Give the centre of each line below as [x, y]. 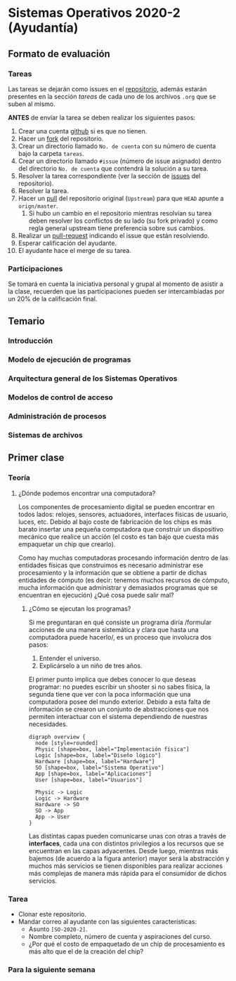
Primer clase [36, 458]
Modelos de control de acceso [60, 397]
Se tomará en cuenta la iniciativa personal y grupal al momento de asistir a [116, 284]
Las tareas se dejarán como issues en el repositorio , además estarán [107, 88]
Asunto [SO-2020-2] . [58, 929]
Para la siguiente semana [52, 969]
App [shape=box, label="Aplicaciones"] [93, 774]
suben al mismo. [32, 104]
